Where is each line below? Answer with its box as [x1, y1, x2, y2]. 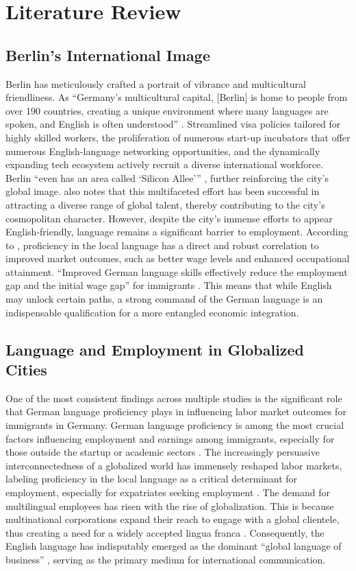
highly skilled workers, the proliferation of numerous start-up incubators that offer [5, 130, 351, 144]
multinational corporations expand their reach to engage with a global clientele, [5, 512, 340, 526]
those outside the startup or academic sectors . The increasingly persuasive [5, 445, 320, 459]
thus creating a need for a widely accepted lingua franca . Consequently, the [5, 525, 325, 539]
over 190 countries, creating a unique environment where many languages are [5, 103, 329, 117]
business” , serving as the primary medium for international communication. [5, 552, 326, 566]
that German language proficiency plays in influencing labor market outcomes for [5, 404, 346, 419]
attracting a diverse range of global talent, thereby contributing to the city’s [5, 197, 325, 211]
